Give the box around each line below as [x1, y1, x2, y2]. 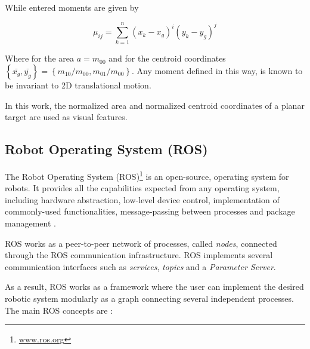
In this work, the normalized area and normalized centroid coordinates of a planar [5, 99, 305, 111]
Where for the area [5, 52, 75, 65]
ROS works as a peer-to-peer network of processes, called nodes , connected [5, 237, 277, 249]
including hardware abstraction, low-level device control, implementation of [5, 193, 280, 206]
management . [5, 217, 56, 229]
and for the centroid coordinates [108, 52, 226, 65]
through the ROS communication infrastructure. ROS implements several [5, 249, 273, 261]
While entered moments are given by [5, 1, 139, 13]
